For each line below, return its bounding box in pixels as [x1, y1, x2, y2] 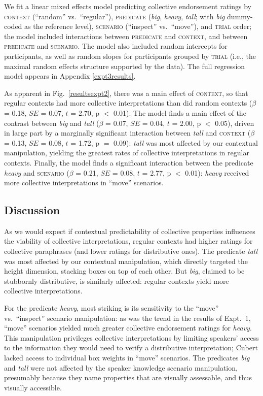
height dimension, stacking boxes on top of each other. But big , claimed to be [4, 266, 245, 276]
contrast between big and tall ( [4, 117, 99, 128]
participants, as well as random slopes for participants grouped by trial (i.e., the [4, 50, 256, 61]
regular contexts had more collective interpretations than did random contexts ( [4, 97, 252, 108]
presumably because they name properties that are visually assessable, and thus [4, 372, 252, 383]
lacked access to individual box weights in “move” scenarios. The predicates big [4, 352, 250, 363]
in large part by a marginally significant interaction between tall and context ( [4, 127, 251, 138]
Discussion [4, 202, 60, 218]
